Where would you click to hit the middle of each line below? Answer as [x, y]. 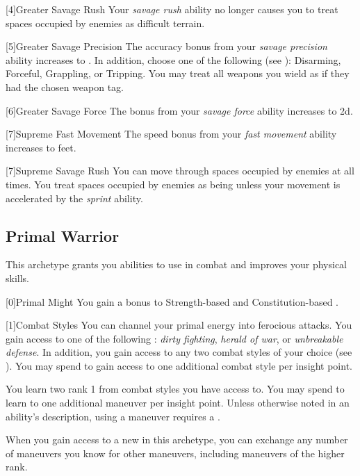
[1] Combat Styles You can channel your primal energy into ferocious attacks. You [179, 325]
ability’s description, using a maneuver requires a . [113, 416]
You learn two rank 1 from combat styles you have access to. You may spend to [175, 389]
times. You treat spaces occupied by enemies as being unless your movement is [173, 184]
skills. [17, 278]
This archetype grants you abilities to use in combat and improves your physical [176, 264]
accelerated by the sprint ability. [74, 198]
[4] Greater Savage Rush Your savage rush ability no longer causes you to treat [172, 9]
